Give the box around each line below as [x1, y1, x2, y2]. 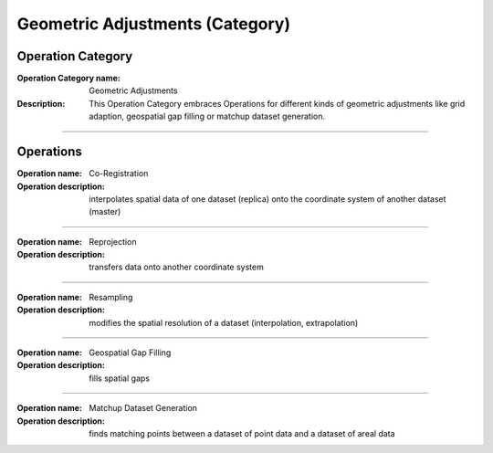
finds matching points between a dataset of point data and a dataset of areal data [89, 428, 396, 438]
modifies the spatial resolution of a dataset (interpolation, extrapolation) [89, 317, 359, 328]
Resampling [89, 291, 133, 302]
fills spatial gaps [89, 373, 151, 384]
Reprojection [89, 236, 137, 247]
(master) [89, 206, 121, 217]
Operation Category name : [16, 73, 121, 84]
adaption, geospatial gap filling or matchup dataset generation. [89, 111, 326, 122]
